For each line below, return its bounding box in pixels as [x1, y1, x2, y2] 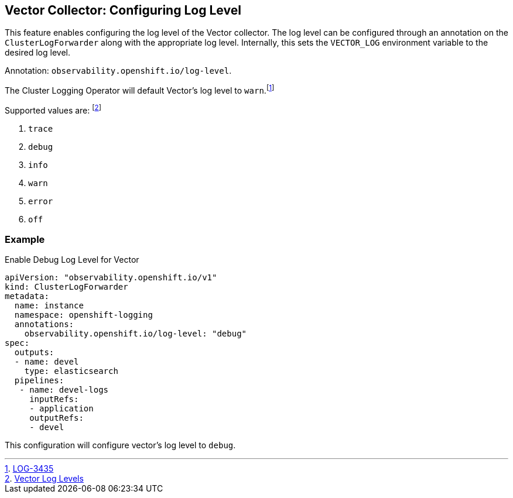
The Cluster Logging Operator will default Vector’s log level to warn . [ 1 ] [5, 84, 275, 96]
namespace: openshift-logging [14, 310, 153, 320]
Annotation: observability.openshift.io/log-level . [5, 66, 232, 76]
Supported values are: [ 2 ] [5, 104, 101, 115]
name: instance [14, 301, 84, 311]
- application [29, 404, 94, 414]
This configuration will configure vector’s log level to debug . [5, 440, 236, 451]
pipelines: [14, 376, 64, 386]
